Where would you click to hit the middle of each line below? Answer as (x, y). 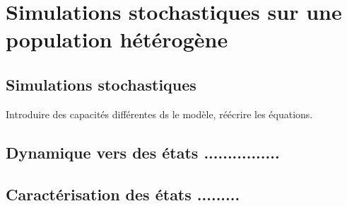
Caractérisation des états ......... (123, 194)
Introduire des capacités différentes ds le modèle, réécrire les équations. (159, 114)
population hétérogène (117, 39)
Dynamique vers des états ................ (143, 152)
